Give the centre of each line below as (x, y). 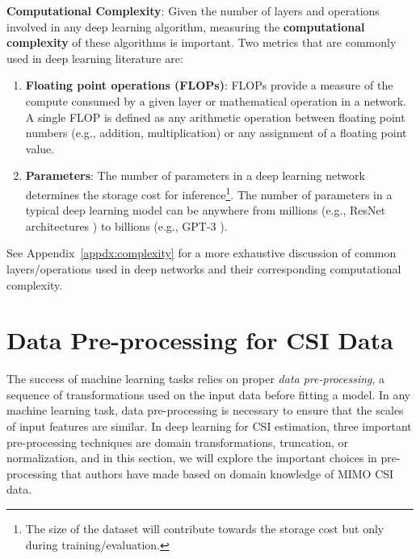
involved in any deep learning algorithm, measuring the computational (186, 26)
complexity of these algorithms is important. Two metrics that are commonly (202, 42)
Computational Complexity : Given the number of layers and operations (193, 10)
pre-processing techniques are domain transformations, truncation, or (178, 442)
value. (40, 148)
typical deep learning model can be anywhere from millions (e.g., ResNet (206, 210)
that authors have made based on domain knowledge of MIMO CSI (227, 473)
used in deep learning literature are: (95, 58)
